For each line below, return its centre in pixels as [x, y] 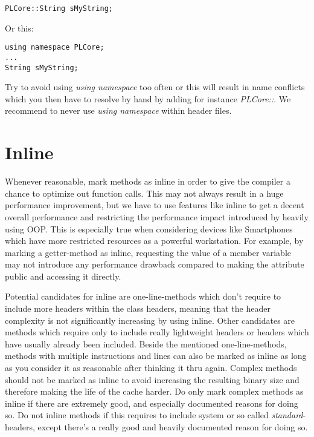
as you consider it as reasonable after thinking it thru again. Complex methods [151, 368]
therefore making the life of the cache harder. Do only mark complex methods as [154, 391]
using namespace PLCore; [55, 48]
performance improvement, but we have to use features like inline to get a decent [155, 205]
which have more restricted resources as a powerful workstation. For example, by [154, 241]
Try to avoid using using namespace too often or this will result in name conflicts [155, 87]
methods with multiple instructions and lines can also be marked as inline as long [156, 356]
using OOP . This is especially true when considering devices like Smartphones [149, 228]
